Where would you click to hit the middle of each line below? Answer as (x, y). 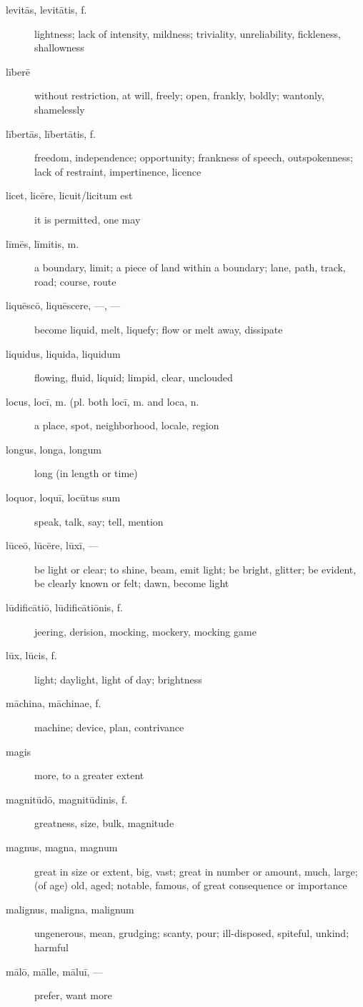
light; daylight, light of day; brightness (118, 679)
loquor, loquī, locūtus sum (63, 497)
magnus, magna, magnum (62, 847)
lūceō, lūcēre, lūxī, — (52, 545)
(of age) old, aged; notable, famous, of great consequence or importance (191, 885)
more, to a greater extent (89, 775)
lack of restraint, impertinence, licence (118, 171)
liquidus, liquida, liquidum (63, 353)
